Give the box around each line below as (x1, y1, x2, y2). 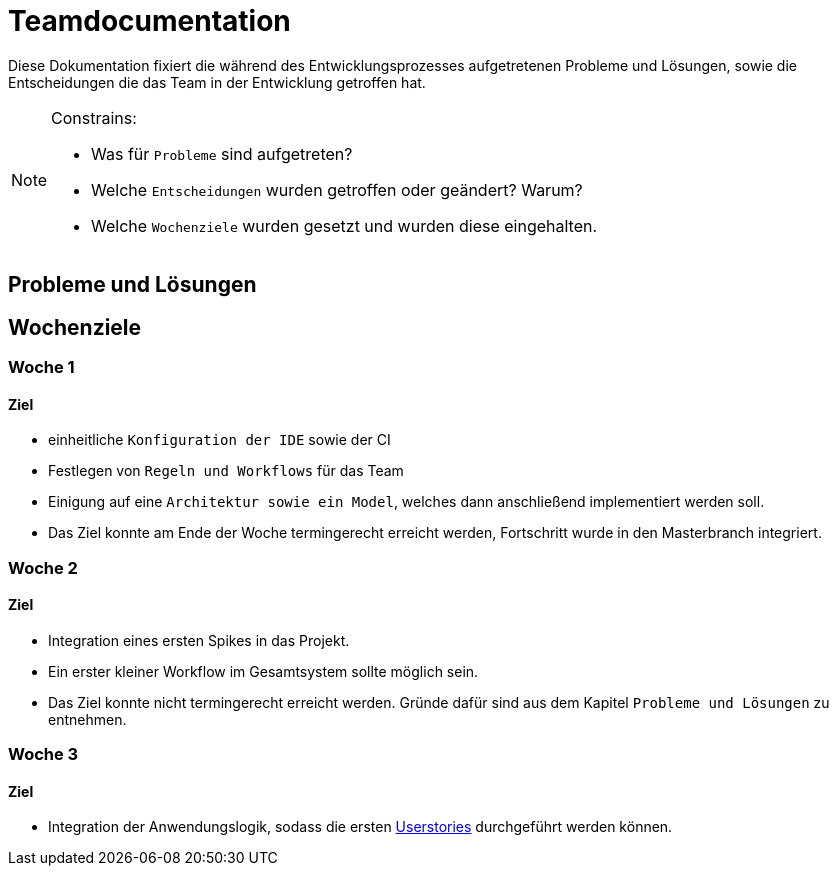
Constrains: (51, 107, 137, 128)
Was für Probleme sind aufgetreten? (91, 143, 353, 164)
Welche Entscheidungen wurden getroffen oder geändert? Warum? (91, 179, 583, 200)
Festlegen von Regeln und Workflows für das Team (48, 462, 404, 480)
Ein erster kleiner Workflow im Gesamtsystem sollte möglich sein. (48, 662, 479, 680)
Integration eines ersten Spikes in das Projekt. (48, 631, 350, 649)
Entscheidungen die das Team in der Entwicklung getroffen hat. (8, 73, 426, 91)
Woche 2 (8, 557, 78, 578)
